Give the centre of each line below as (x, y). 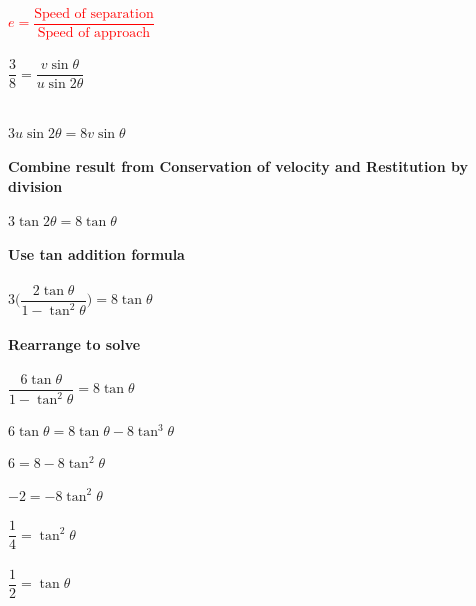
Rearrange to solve (74, 343)
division (35, 185)
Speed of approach (94, 32)
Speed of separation (94, 13)
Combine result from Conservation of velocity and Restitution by (238, 166)
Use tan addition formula (96, 254)
